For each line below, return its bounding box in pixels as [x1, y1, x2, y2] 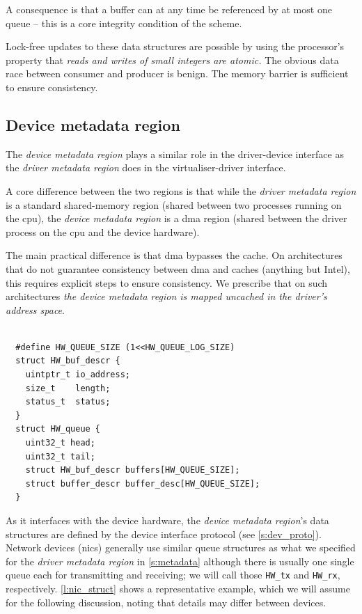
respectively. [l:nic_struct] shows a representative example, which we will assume [6, 581, 350, 596]
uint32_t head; [25, 438, 95, 448]
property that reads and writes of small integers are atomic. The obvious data [6, 52, 339, 67]
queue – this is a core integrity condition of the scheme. [6, 15, 242, 30]
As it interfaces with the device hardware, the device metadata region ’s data [6, 513, 329, 528]
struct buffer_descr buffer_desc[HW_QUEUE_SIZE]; [25, 478, 260, 489]
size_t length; [25, 383, 111, 393]
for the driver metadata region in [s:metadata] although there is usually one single [6, 553, 354, 568]
